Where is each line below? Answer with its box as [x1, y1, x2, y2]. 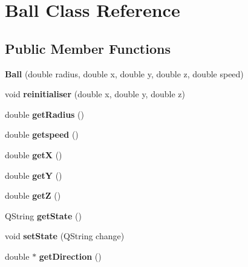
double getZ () [5, 189, 61, 202]
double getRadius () [5, 108, 84, 120]
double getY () [5, 169, 62, 181]
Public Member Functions [5, 39, 171, 57]
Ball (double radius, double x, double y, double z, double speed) [5, 67, 244, 80]
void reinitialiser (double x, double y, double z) [5, 88, 185, 100]
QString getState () [5, 209, 82, 222]
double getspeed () [5, 128, 79, 141]
